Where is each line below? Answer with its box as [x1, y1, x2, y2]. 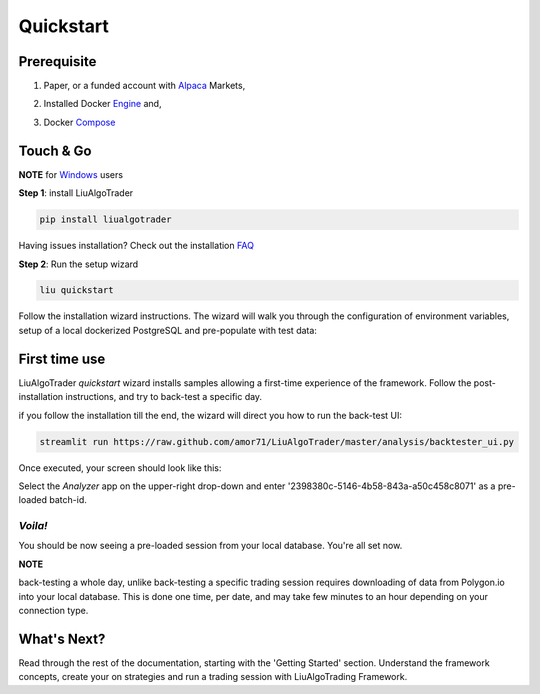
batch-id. [49, 494, 87, 506]
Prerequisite [18, 53, 97, 70]
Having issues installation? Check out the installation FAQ [18, 240, 255, 252]
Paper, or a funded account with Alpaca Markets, [43, 80, 246, 92]
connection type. [18, 605, 89, 616]
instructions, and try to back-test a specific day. [65, 391, 263, 403]
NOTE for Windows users [18, 168, 124, 180]
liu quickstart [39, 285, 114, 296]
